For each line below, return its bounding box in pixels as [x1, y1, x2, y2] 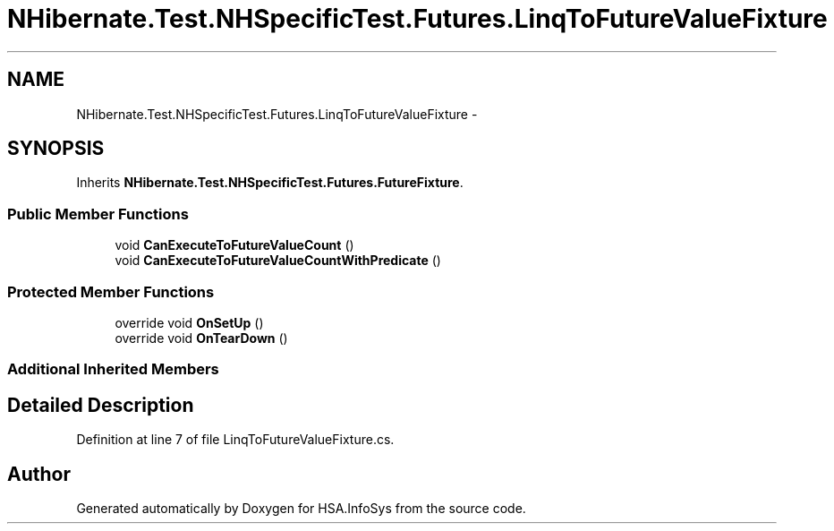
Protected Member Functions [7, 282, 215, 301]
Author [7, 462, 71, 485]
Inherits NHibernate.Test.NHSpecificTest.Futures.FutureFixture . [76, 175, 464, 191]
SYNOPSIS [7, 137, 105, 160]
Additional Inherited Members [7, 360, 219, 379]
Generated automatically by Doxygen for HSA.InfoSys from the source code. [76, 501, 526, 516]
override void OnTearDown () [115, 330, 288, 346]
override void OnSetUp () [115, 314, 264, 330]
